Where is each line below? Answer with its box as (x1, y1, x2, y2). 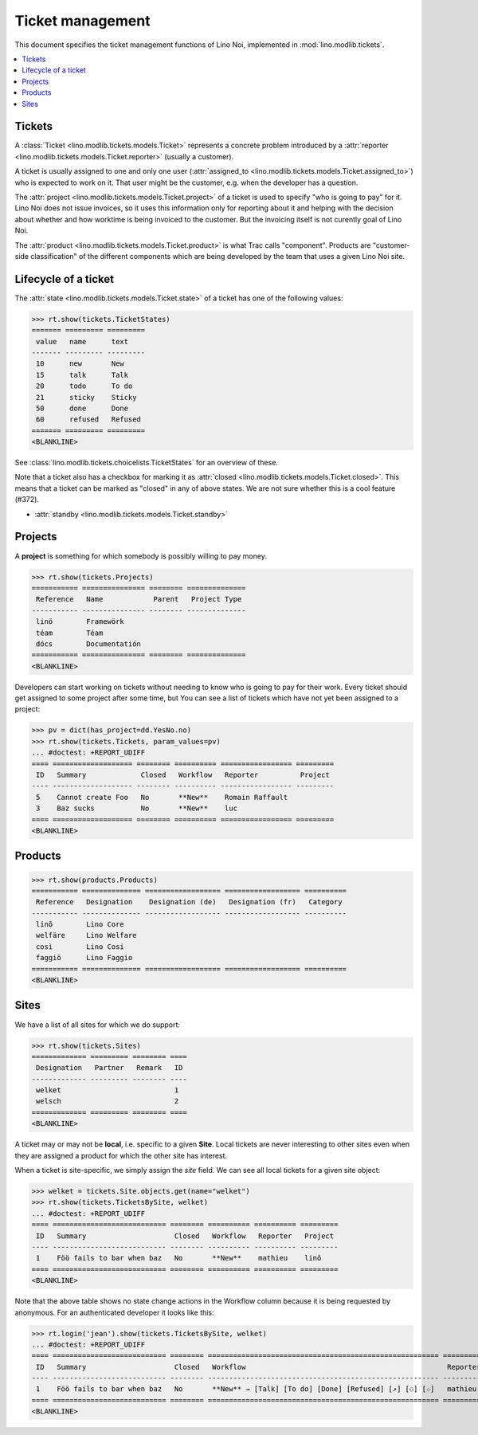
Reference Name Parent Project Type (36, 594, 242, 604)
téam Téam (36, 628, 104, 637)
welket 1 (36, 1086, 179, 1095)
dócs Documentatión (36, 639, 141, 649)
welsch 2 (36, 1096, 179, 1106)
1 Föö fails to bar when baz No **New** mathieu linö (36, 1253, 322, 1263)
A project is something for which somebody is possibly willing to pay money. (14, 551, 267, 561)
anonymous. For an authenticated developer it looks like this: (14, 1308, 214, 1317)
